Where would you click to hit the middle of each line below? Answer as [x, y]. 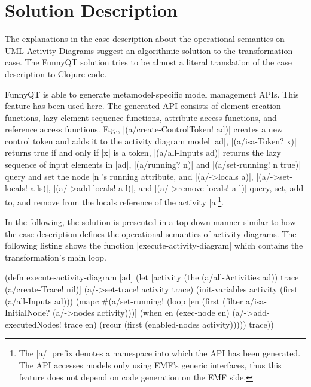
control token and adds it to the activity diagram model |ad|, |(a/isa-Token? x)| [151, 140]
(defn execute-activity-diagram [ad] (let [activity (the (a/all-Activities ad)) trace [152, 277]
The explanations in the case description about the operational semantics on [145, 39]
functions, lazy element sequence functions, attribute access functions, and [141, 117]
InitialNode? [28, 312]
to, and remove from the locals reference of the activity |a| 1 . [115, 201]
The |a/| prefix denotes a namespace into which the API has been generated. [160, 353]
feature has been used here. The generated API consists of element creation [143, 106]
